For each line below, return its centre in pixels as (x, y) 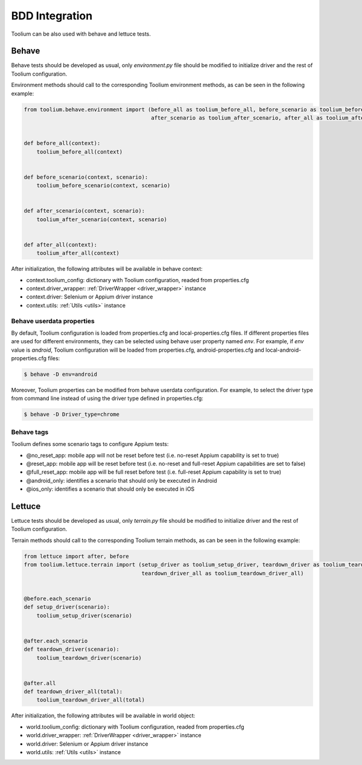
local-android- (284, 350)
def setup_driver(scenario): (67, 607)
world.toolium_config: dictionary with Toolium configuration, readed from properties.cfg (135, 727)
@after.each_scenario (56, 641)
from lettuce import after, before (76, 556)
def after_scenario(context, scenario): (84, 211)
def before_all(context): (62, 143)
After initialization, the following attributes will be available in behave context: (107, 269)
